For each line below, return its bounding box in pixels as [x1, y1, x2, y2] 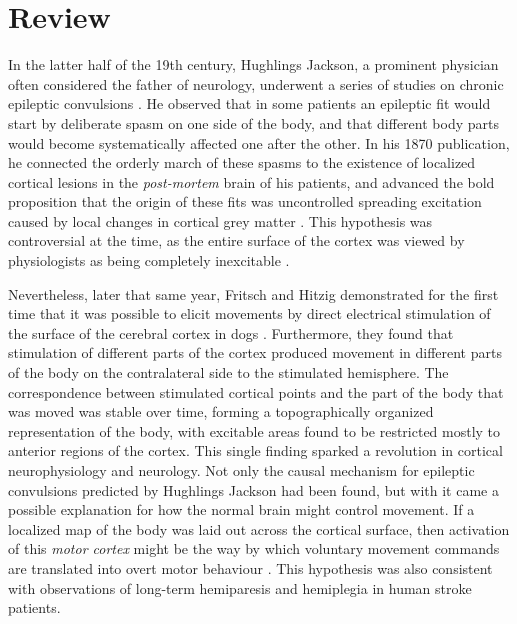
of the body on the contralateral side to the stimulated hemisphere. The [8, 362, 449, 383]
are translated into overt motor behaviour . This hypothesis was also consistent [8, 557, 493, 578]
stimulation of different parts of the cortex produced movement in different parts [8, 342, 502, 363]
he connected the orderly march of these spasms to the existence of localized [8, 152, 476, 173]
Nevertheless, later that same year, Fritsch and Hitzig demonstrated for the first [8, 283, 499, 304]
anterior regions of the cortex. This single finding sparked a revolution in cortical [8, 440, 503, 461]
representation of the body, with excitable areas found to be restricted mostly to [8, 420, 501, 441]
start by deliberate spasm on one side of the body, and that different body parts [8, 112, 499, 133]
